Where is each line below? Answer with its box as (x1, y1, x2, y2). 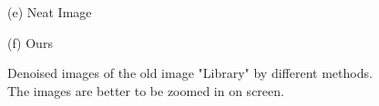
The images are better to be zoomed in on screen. (7, 81, 284, 100)
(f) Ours (7, 33, 53, 52)
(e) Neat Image (7, 3, 92, 21)
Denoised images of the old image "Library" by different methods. (7, 63, 373, 82)
